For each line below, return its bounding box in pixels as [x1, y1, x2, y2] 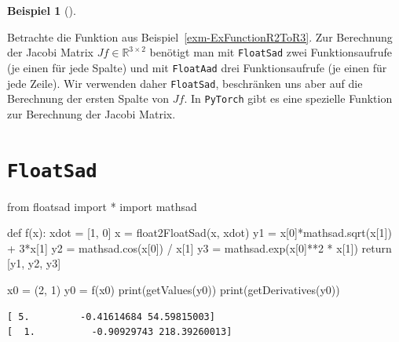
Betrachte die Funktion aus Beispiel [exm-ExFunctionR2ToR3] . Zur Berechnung [7, 28, 393, 45]
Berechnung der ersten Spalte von [7, 90, 170, 107]
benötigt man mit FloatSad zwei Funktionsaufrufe [149, 44, 392, 60]
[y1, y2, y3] [7, 255, 61, 271]
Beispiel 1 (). [7, 2, 76, 18]
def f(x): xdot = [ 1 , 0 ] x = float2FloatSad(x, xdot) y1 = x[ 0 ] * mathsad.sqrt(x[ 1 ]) [7, 224, 392, 241]
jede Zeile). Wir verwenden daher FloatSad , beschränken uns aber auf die [7, 75, 363, 91]
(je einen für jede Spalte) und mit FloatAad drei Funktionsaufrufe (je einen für [7, 59, 387, 75]
